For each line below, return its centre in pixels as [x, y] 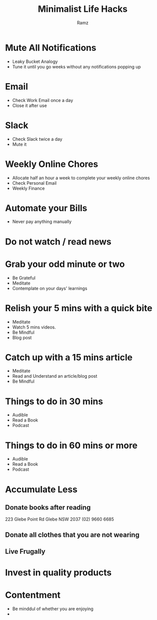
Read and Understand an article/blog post [55, 376]
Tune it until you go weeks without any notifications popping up [77, 66]
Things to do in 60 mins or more [71, 445]
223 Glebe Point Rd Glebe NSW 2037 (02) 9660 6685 [60, 519]
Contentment [33, 595]
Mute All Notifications [51, 48]
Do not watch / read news [58, 242]
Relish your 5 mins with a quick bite [79, 308]
